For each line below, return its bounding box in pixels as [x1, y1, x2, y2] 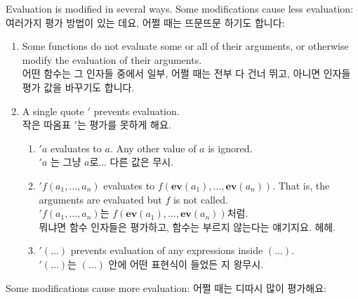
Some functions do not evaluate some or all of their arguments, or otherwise [22, 39, 349, 53]
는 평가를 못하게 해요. [77, 117, 171, 132]
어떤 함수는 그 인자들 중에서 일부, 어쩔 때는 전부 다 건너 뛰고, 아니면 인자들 [22, 66, 351, 81]
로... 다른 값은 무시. [89, 154, 174, 169]
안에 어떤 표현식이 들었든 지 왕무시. [108, 256, 263, 271]
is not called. [173, 192, 228, 206]
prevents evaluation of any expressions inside [70, 243, 263, 258]
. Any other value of [110, 140, 197, 155]
